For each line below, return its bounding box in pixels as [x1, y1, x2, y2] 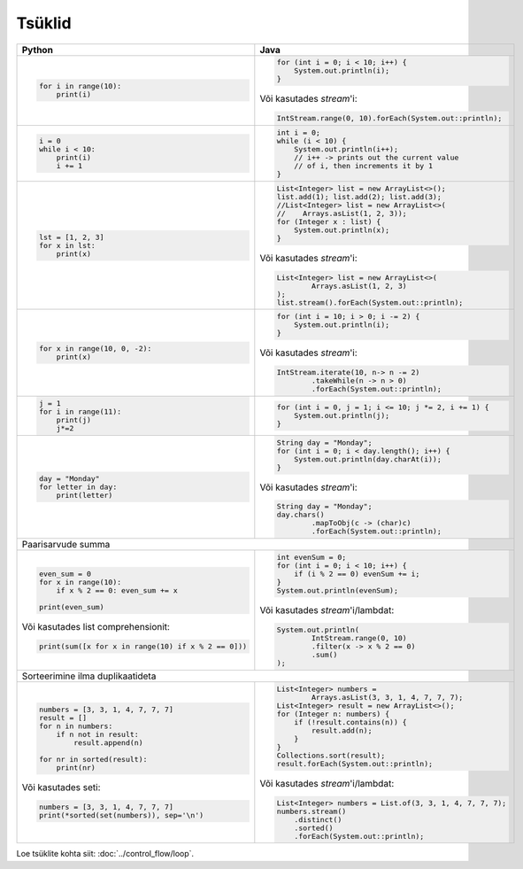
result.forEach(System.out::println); [276, 758, 434, 768]
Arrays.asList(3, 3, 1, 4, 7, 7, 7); [311, 692, 464, 702]
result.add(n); [311, 725, 373, 735]
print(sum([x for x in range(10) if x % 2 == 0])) [38, 642, 248, 651]
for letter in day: [38, 483, 118, 492]
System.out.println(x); [293, 225, 390, 235]
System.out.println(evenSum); [276, 586, 398, 595]
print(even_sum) [38, 602, 105, 612]
